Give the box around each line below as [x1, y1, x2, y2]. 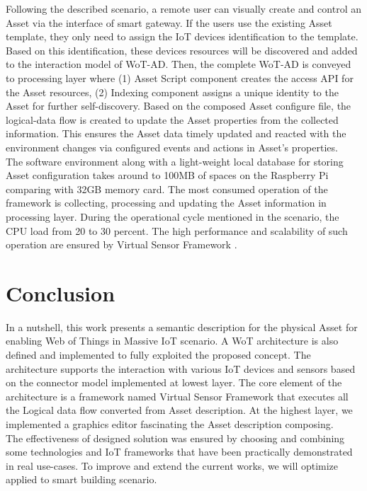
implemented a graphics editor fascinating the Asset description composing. [6, 416, 334, 431]
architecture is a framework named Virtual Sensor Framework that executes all [6, 388, 349, 403]
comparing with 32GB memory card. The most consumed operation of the [6, 181, 328, 196]
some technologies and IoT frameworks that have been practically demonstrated [6, 444, 353, 459]
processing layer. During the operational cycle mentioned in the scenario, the [6, 209, 339, 224]
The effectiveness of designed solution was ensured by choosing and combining [6, 430, 345, 445]
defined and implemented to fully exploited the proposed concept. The [6, 347, 311, 362]
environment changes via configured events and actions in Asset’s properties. [6, 139, 338, 154]
